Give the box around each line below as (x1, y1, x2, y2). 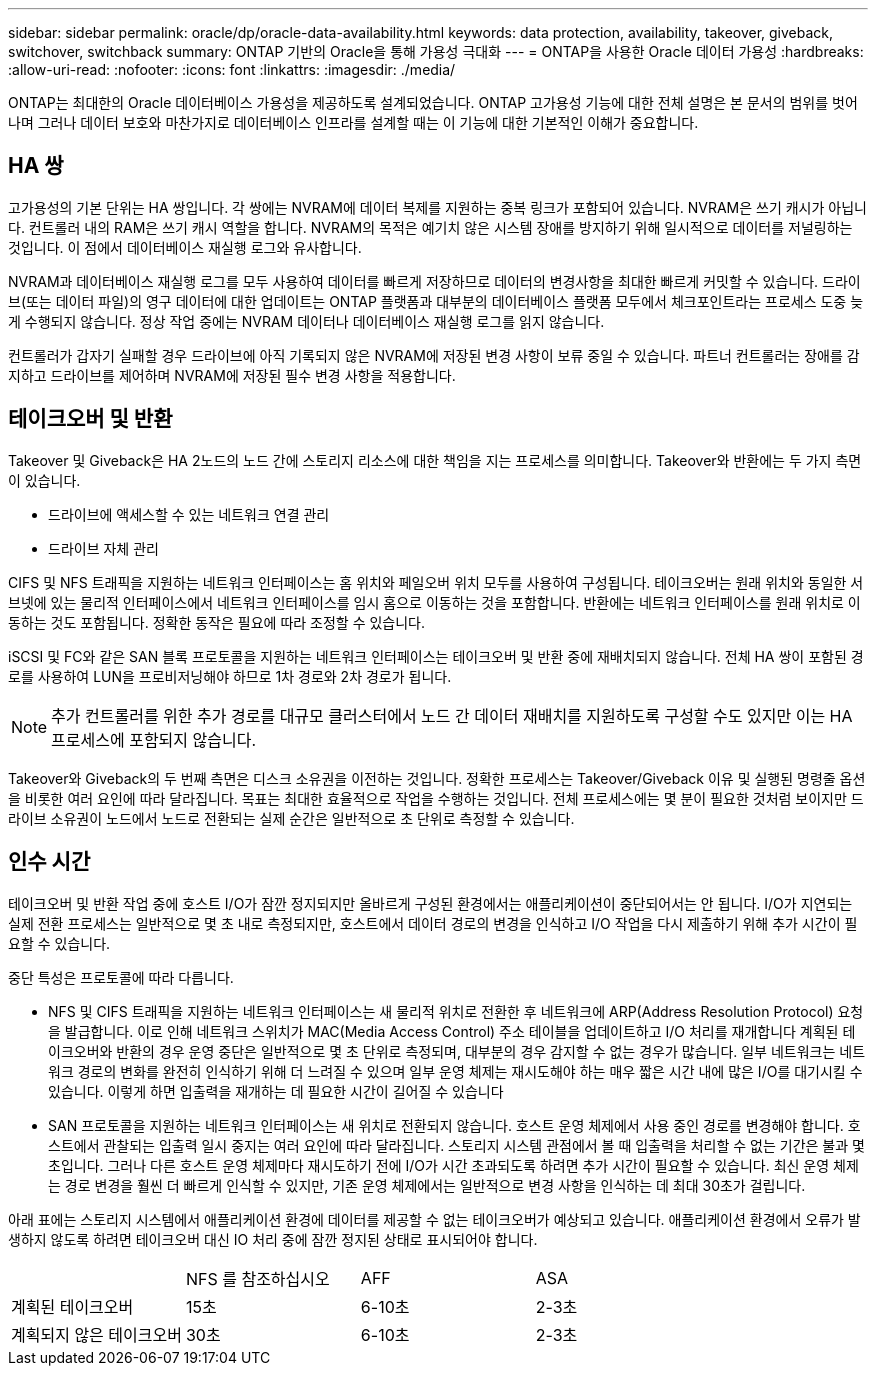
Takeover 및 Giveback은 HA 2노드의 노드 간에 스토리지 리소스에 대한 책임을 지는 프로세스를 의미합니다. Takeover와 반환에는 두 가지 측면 (8, 451, 862, 469)
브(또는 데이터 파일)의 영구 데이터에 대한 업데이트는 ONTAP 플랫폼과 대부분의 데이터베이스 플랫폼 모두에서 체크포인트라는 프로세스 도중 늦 (8, 292, 864, 310)
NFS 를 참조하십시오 (185, 1268, 330, 1289)
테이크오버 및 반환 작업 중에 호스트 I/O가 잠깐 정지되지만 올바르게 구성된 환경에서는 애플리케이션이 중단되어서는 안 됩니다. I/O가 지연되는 (8, 894, 853, 912)
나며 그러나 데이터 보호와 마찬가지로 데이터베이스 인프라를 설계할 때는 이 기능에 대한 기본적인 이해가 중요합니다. (8, 114, 699, 131)
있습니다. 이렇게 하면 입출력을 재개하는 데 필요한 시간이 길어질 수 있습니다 (48, 1082, 504, 1100)
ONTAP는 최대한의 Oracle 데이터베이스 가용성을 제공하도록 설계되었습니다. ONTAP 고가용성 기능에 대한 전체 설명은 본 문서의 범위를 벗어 (8, 94, 858, 111)
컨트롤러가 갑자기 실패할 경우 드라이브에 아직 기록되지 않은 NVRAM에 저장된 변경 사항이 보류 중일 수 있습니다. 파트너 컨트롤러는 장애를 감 (8, 346, 860, 364)
